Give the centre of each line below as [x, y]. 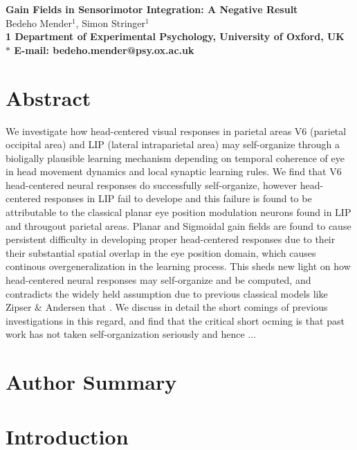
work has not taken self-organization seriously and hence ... [131, 334]
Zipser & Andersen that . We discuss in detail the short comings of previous [167, 307]
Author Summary [91, 382]
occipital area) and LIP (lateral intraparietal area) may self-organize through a [173, 144]
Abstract [48, 97]
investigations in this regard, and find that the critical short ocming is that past [175, 320]
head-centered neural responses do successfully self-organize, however [152, 184]
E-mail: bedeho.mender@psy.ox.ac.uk [104, 49]
